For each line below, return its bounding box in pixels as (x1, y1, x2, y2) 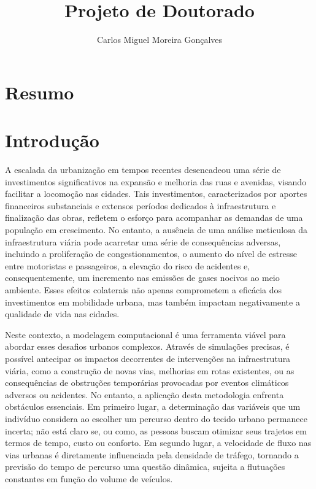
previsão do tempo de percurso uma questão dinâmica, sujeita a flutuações (5, 460, 285, 473)
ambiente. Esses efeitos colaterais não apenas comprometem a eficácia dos (5, 283, 282, 296)
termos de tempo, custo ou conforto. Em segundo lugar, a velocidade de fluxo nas (5, 436, 312, 449)
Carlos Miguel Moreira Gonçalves (96, 33, 223, 46)
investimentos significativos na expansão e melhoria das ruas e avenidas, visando (5, 175, 307, 188)
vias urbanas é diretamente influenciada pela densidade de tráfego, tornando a (5, 448, 299, 461)
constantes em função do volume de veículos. (5, 472, 173, 485)
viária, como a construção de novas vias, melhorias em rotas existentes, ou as (5, 364, 295, 377)
